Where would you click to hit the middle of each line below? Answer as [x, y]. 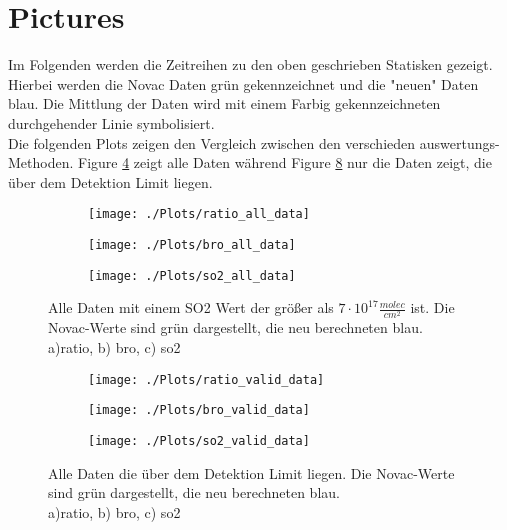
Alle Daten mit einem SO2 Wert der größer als [191, 307]
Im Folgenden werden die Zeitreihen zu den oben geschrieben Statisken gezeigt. [250, 64]
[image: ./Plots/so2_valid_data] [199, 440]
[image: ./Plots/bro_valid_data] [199, 410]
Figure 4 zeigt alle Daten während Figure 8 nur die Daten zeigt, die [285, 162]
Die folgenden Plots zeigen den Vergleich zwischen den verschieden [212, 142]
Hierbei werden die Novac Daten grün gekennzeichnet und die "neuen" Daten [243, 83]
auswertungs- [459, 142]
